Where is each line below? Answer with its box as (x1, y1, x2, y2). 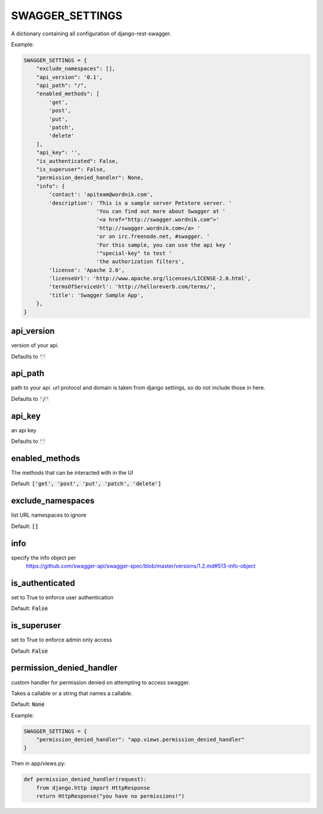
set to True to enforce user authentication (11, 593, 114, 601)
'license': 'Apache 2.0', (48, 267, 125, 273)
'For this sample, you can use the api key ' (96, 242, 232, 248)
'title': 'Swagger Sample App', (48, 291, 144, 299)
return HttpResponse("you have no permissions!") (36, 793, 185, 800)
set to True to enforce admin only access (11, 636, 112, 644)
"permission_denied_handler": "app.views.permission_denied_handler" (36, 736, 245, 743)
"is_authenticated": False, (36, 158, 119, 164)
